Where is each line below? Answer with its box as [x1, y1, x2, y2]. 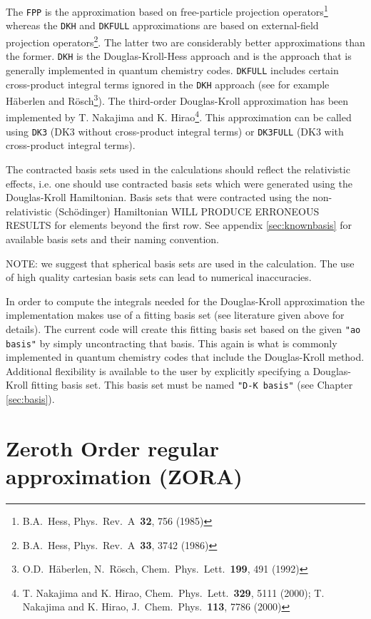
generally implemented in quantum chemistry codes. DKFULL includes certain [6, 62, 339, 77]
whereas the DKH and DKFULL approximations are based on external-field [6, 18, 319, 33]
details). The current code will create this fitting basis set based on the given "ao [6, 321, 361, 336]
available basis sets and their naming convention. [6, 231, 220, 246]
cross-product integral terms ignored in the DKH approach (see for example [6, 76, 330, 91]
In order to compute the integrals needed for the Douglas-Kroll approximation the [6, 293, 365, 308]
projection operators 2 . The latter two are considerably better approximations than [6, 32, 365, 49]
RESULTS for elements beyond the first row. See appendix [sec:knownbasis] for [6, 218, 352, 232]
